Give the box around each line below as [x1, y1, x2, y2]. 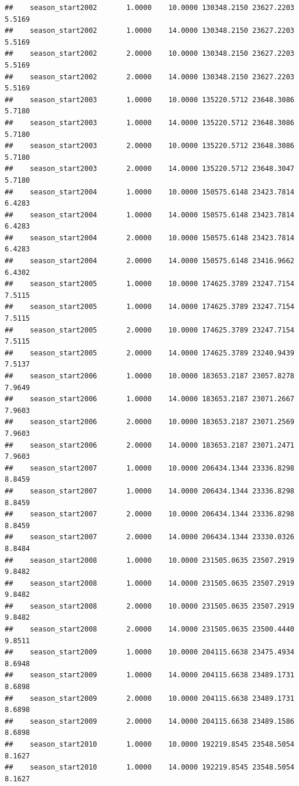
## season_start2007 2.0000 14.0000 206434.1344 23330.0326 [5, 533, 294, 542]
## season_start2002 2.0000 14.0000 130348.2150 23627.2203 [5, 72, 294, 81]
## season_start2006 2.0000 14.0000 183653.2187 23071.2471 [5, 441, 294, 449]
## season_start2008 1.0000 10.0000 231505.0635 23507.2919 [5, 556, 294, 565]
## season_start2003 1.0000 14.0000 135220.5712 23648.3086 [5, 118, 294, 127]
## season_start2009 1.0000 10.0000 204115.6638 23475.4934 [5, 648, 294, 657]
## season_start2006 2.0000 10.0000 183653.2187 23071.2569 [5, 418, 294, 426]
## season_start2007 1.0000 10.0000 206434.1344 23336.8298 [5, 463, 294, 472]
